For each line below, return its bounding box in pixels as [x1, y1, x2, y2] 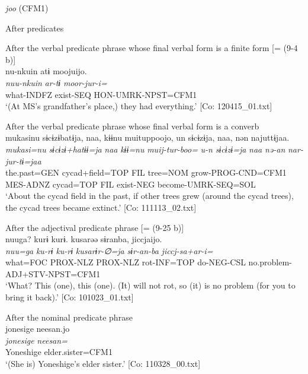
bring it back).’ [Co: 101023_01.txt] [5, 291, 134, 303]
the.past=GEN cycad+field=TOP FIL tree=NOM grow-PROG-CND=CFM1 [5, 166, 287, 179]
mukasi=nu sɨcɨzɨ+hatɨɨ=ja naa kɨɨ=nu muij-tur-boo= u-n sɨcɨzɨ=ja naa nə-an [5, 142, 285, 155]
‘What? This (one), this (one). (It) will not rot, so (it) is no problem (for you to [5, 279, 296, 291]
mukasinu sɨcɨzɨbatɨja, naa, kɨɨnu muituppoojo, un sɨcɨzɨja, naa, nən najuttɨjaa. [5, 131, 290, 144]
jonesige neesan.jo [5, 322, 70, 335]
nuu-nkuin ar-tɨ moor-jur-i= [5, 76, 107, 88]
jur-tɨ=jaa [5, 154, 41, 167]
